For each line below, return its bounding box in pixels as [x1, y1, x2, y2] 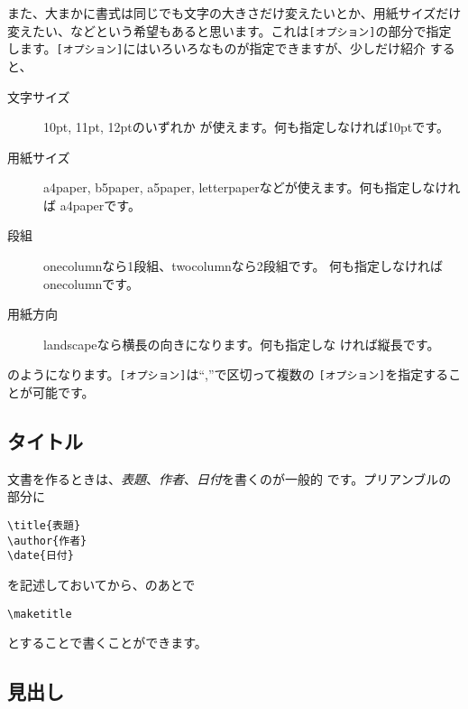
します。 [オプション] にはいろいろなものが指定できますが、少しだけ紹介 [7, 39, 427, 58]
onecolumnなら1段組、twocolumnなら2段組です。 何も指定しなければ [43, 257, 444, 275]
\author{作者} [7, 534, 87, 547]
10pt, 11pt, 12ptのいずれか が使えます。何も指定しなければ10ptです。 [43, 117, 449, 136]
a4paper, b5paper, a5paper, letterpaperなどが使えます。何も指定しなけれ [43, 178, 461, 197]
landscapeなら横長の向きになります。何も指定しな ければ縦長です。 [43, 334, 440, 353]
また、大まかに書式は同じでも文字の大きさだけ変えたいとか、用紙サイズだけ [7, 4, 462, 22]
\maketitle [7, 607, 72, 620]
